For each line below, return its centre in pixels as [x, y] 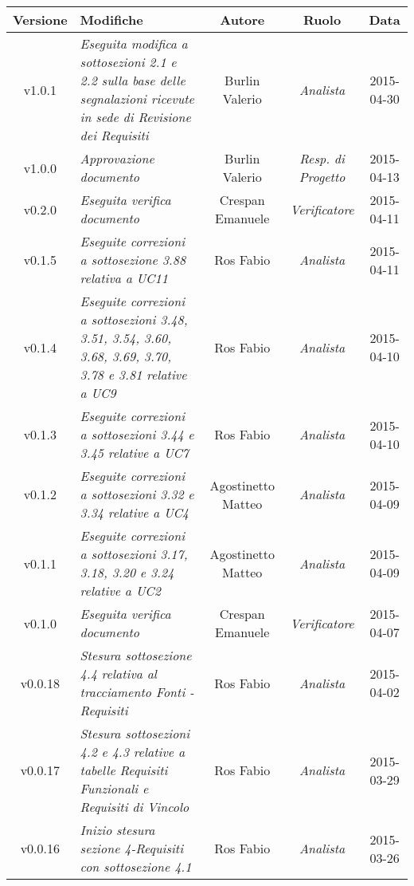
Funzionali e [114, 788]
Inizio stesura [117, 830]
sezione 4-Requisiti [132, 848]
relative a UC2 [120, 591]
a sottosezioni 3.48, [134, 319]
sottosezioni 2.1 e [128, 62]
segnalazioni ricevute [137, 98]
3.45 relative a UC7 [135, 453]
